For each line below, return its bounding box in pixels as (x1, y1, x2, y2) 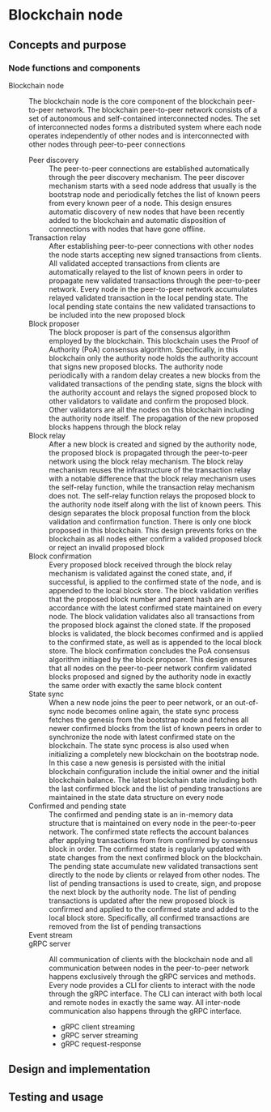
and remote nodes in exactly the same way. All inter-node (49, 997, 241, 1007)
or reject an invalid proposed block (49, 542, 165, 552)
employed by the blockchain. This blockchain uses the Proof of (49, 336, 259, 345)
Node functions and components (8, 62, 141, 74)
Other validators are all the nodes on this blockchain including (49, 404, 255, 414)
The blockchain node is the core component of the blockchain (28, 96, 236, 106)
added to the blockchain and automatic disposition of (49, 215, 227, 225)
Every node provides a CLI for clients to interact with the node (49, 980, 256, 990)
